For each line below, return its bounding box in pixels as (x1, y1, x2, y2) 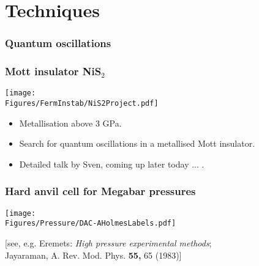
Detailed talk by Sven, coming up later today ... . (19, 157, 205, 170)
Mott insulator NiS (5, 64, 102, 79)
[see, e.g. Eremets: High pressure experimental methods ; (5, 237, 212, 249)
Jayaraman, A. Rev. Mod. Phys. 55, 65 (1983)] (5, 248, 182, 261)
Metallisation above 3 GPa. (19, 116, 122, 129)
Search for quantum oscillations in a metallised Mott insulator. (19, 137, 255, 150)
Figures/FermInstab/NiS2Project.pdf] (5, 99, 159, 108)
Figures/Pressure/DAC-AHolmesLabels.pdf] (5, 219, 176, 228)
